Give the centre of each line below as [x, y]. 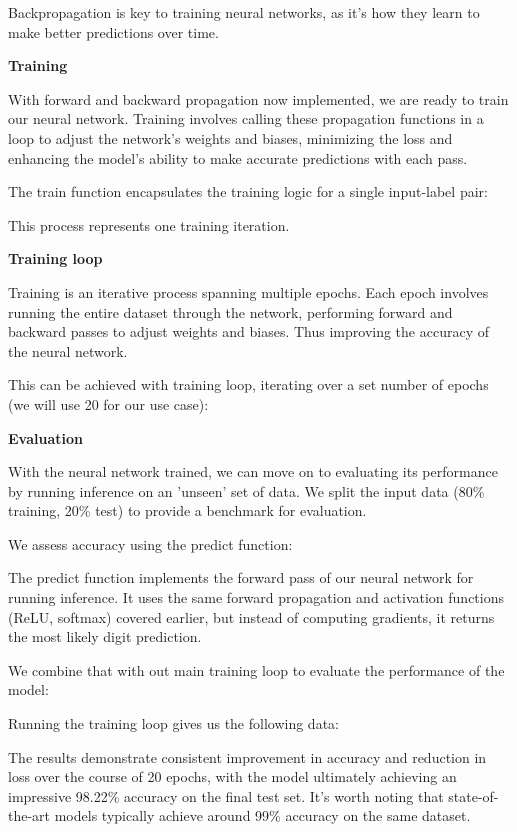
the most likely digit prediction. [105, 636]
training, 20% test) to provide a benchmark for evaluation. [187, 510]
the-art [29, 815]
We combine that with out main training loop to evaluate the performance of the [256, 669]
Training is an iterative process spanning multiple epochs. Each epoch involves [248, 291]
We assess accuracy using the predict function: [150, 543]
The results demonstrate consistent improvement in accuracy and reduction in [247, 756]
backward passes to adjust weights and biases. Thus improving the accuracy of [248, 331]
